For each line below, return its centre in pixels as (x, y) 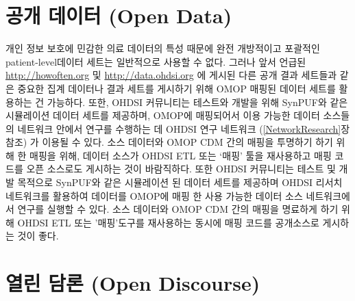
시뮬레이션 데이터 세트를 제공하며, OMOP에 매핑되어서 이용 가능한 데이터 (163, 115)
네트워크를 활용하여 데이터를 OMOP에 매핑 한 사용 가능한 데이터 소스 (154, 195)
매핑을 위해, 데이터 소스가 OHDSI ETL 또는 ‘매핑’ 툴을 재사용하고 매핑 (181, 155)
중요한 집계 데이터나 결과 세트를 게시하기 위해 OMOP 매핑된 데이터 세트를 (176, 88)
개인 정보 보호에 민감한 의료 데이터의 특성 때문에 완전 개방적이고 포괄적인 (163, 48)
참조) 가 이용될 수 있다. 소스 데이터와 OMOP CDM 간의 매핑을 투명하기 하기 (169, 142)
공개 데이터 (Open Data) (119, 15)
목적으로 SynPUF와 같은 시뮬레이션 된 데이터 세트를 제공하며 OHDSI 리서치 (180, 182)
